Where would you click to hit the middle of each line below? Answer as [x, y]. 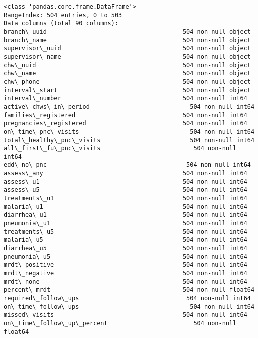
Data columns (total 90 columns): [61, 24]
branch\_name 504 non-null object [127, 40]
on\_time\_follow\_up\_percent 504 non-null [120, 323]
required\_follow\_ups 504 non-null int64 [127, 298]
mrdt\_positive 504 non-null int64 [126, 265]
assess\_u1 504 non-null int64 [126, 182]
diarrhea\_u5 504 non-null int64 [126, 249]
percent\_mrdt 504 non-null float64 [129, 290]
